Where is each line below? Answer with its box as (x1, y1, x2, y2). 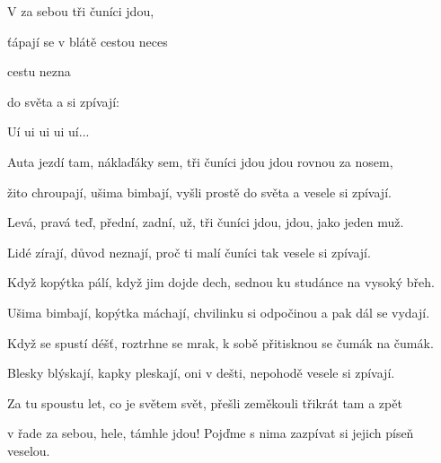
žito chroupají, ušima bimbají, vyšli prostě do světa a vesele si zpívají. (7, 182, 392, 201)
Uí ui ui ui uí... (7, 122, 90, 141)
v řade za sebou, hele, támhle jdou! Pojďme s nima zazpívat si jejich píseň (7, 424, 414, 442)
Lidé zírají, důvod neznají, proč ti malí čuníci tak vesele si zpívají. (7, 242, 371, 261)
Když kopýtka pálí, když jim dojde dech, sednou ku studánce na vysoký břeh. (7, 273, 435, 292)
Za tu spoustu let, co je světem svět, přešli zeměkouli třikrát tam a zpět (7, 393, 402, 412)
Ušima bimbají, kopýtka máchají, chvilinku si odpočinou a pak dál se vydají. (7, 302, 430, 321)
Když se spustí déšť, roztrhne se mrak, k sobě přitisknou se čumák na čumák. (7, 333, 434, 352)
